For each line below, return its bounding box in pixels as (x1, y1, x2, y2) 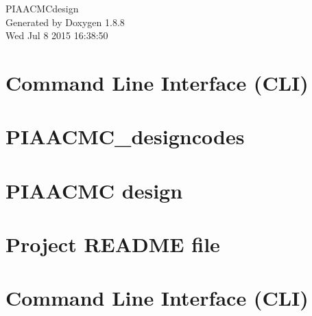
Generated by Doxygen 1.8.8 (5, 14, 125, 29)
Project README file (5, 230, 220, 258)
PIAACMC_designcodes (5, 122, 245, 150)
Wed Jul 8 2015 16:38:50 (5, 28, 108, 43)
